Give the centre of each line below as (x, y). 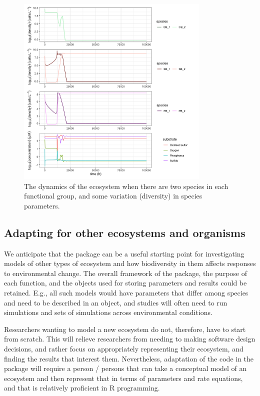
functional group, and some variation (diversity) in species (113, 196)
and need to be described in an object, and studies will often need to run (116, 302)
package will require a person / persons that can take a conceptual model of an (125, 368)
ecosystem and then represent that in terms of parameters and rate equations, (123, 378)
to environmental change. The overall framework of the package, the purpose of (125, 273)
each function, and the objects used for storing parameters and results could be (125, 283)
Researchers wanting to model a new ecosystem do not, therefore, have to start (125, 329)
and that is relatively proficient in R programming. (82, 388)
